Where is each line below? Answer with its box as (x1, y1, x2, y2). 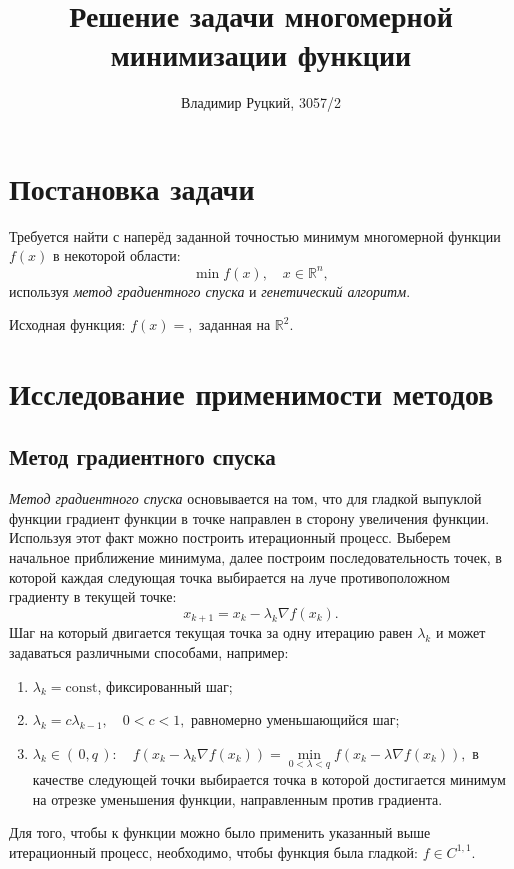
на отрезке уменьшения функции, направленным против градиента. (32, 788, 443, 809)
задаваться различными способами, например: (9, 641, 289, 662)
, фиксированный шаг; (97, 675, 233, 696)
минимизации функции (110, 34, 412, 75)
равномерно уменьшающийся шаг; (191, 709, 400, 730)
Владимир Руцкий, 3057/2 (181, 92, 341, 113)
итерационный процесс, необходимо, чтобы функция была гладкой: (9, 841, 418, 862)
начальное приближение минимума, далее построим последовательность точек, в (9, 547, 502, 568)
